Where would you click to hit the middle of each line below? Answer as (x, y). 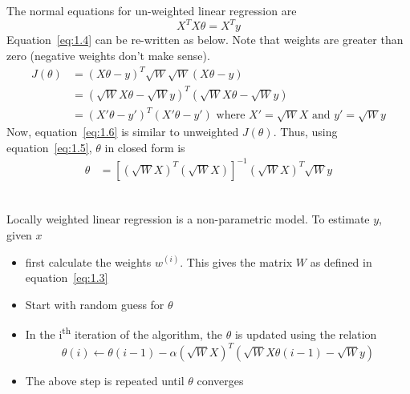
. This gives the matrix (236, 261)
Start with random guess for (95, 304)
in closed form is (145, 147)
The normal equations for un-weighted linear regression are (152, 11)
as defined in (341, 261)
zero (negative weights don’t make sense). (108, 56)
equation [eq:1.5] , (49, 147)
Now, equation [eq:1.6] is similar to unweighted (123, 132)
